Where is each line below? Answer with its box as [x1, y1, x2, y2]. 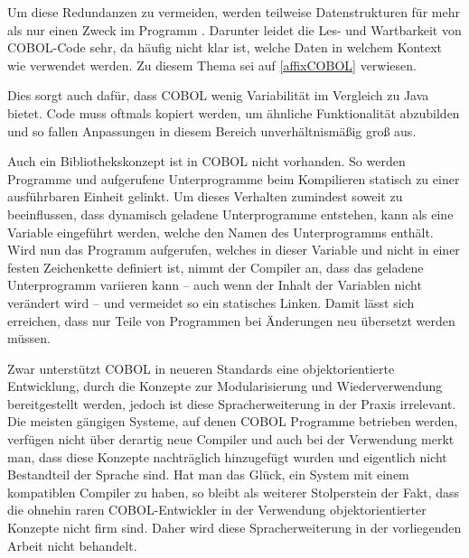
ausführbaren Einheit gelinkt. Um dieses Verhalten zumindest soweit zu [7, 187, 403, 206]
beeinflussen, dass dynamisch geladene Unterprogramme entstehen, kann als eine [7, 204, 454, 223]
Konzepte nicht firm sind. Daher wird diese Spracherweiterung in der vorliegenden [7, 518, 462, 537]
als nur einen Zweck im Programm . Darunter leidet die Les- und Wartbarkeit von [7, 20, 462, 39]
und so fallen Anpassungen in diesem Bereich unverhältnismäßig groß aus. [7, 121, 417, 140]
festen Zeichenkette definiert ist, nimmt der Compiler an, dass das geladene [7, 257, 424, 276]
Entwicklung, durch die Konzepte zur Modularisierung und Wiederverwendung [7, 377, 443, 395]
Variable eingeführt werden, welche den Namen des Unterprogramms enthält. [7, 222, 434, 241]
